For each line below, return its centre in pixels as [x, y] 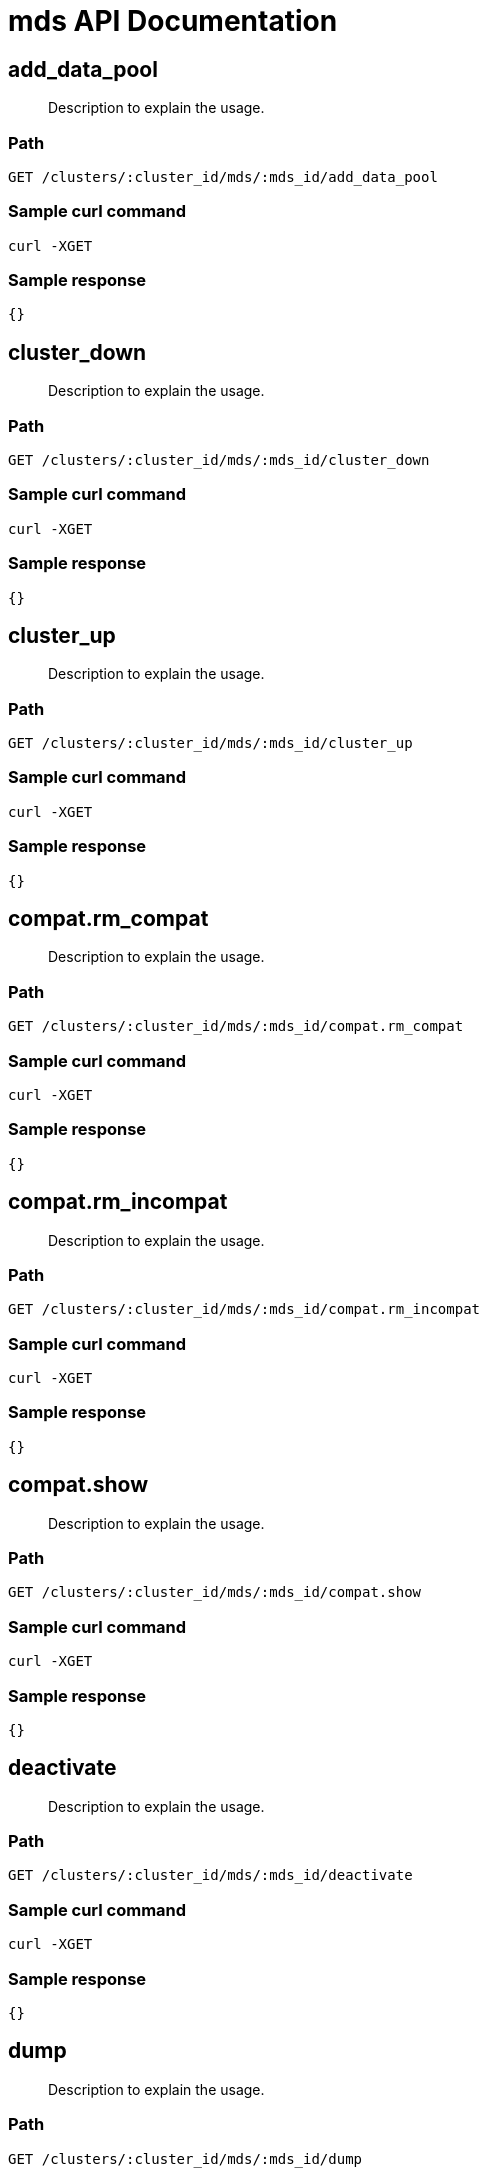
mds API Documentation [173, 21]
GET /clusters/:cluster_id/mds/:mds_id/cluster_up [210, 743]
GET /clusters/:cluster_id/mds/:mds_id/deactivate [210, 1875]
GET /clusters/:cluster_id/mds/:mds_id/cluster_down [219, 460]
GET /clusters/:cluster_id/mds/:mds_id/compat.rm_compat [236, 1026]
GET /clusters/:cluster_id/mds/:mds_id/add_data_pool [223, 176]
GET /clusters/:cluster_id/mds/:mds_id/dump [185, 2158]
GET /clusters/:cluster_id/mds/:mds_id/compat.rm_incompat [244, 1309]
